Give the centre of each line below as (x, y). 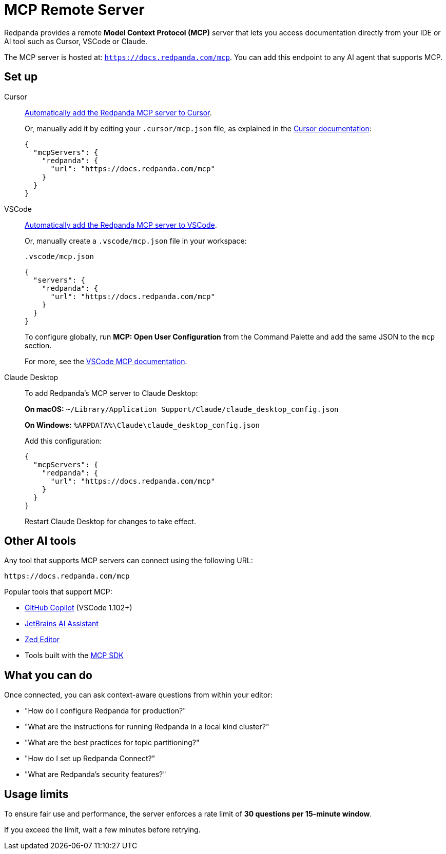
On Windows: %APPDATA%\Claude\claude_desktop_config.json (142, 425)
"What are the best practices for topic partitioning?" (112, 743)
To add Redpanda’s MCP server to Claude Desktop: (111, 393)
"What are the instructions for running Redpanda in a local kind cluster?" (147, 727)
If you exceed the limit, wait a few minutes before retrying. (102, 830)
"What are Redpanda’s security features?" (95, 774)
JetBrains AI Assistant (62, 624)
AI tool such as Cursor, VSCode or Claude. (76, 41)
